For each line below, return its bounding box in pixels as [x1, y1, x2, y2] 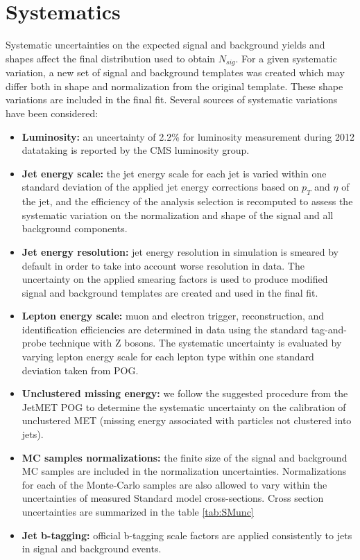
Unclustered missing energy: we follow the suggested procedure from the [22, 386, 348, 401]
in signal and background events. [22, 541, 162, 556]
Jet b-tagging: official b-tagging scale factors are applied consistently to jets [22, 527, 352, 542]
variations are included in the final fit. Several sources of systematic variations [6, 92, 338, 107]
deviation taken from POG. [22, 362, 139, 377]
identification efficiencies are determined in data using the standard [22, 322, 308, 336]
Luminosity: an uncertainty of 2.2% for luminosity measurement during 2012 [22, 129, 355, 143]
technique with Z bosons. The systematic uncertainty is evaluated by [49, 335, 342, 350]
